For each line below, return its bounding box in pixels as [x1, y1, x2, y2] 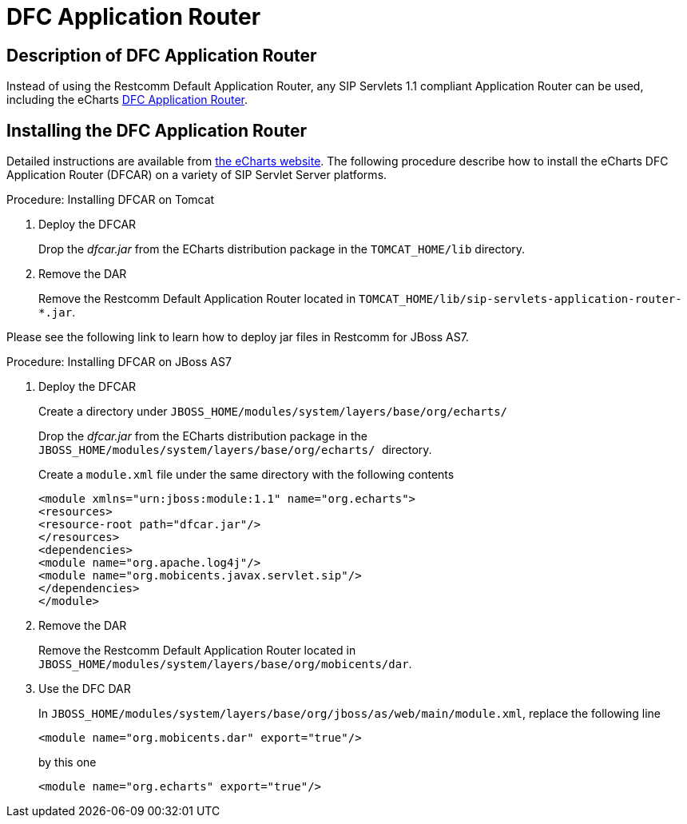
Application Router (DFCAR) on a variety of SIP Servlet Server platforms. [6, 168, 387, 182]
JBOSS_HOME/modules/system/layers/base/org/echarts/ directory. [38, 443, 432, 457]
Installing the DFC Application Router [6, 120, 308, 141]
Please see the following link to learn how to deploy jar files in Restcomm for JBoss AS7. [6, 330, 469, 344]
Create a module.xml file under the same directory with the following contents [38, 468, 455, 482]
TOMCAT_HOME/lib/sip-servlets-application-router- [359, 293, 682, 306]
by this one [38, 755, 97, 770]
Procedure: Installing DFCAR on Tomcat [6, 193, 215, 207]
